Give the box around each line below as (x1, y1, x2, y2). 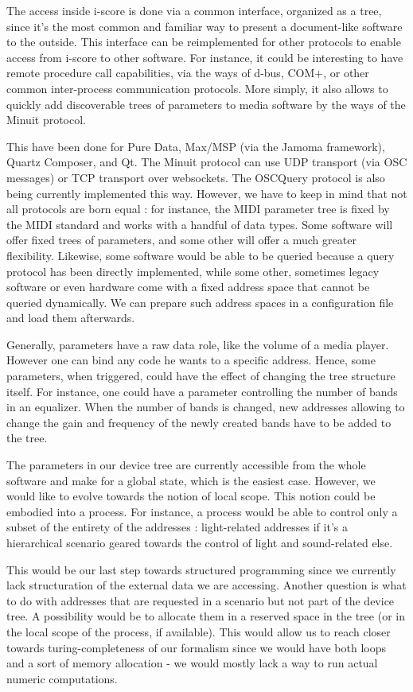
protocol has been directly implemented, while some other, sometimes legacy (6, 262, 380, 279)
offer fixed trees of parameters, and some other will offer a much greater (6, 231, 357, 248)
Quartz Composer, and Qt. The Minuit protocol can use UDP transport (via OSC (6, 154, 407, 170)
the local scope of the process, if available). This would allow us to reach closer (6, 623, 391, 640)
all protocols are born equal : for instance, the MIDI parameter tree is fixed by (6, 200, 390, 217)
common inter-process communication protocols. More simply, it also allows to (6, 80, 388, 96)
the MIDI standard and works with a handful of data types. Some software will (6, 216, 393, 232)
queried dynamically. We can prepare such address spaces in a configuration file (6, 294, 394, 310)
